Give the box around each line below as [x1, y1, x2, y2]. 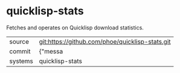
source [9, 37, 29, 45]
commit [9, 47, 31, 55]
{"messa [39, 47, 63, 55]
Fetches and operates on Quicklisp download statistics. [6, 24, 144, 31]
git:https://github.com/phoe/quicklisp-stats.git [39, 37, 171, 45]
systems [9, 57, 33, 65]
